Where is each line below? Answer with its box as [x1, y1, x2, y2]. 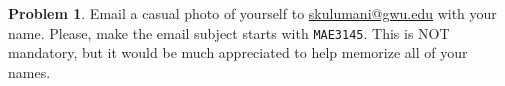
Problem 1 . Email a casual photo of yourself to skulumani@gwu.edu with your [8, 3, 497, 23]
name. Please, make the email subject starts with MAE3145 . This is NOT [8, 22, 450, 43]
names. [8, 61, 51, 82]
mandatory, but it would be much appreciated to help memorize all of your [8, 42, 468, 63]
